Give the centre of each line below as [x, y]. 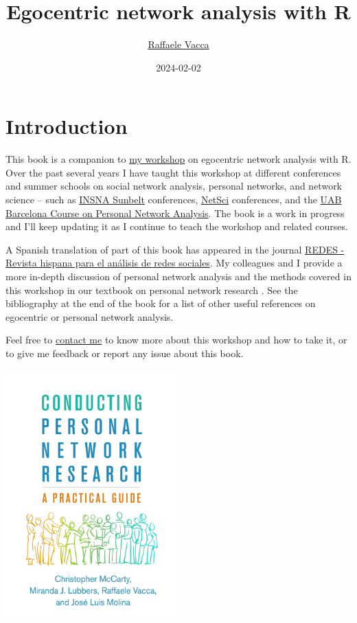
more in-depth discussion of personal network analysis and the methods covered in [178, 276]
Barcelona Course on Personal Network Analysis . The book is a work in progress [175, 213]
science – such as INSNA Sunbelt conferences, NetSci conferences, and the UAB [174, 200]
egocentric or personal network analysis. [90, 316]
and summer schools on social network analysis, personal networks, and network [174, 186]
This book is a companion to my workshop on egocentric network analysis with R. [178, 159]
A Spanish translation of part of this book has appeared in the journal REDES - [175, 249]
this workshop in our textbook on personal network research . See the [152, 290]
